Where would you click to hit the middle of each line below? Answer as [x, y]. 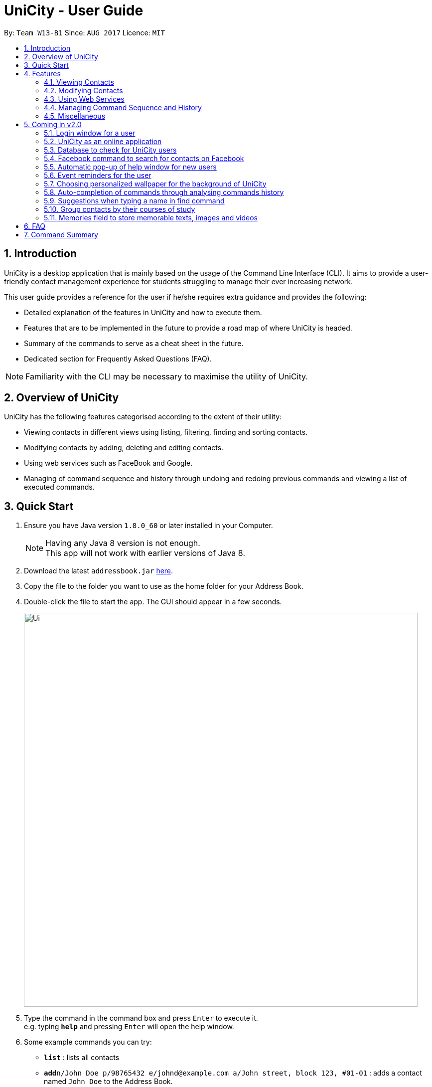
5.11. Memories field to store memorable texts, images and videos [151, 217]
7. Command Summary [61, 234]
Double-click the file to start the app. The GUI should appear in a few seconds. [153, 602]
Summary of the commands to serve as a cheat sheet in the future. [134, 343]
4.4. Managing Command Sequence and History [123, 107]
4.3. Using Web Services [84, 99]
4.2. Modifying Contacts [83, 90]
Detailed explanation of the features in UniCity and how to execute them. [143, 312]
